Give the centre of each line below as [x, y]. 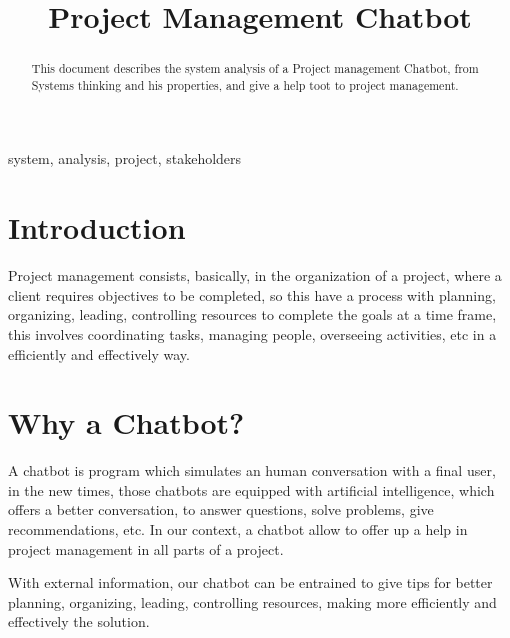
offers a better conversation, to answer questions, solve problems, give [221, 509]
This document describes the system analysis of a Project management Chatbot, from [255, 68]
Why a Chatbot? [126, 422]
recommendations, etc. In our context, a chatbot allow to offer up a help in [238, 529]
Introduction [97, 227]
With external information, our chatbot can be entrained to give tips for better [250, 582]
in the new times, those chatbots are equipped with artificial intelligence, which [251, 489]
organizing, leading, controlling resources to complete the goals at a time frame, [252, 314]
